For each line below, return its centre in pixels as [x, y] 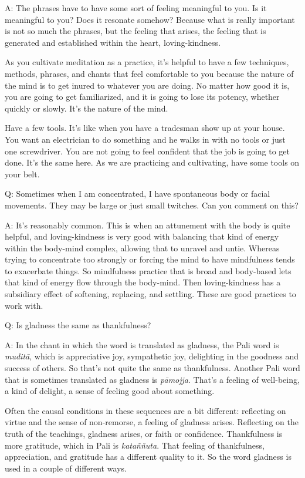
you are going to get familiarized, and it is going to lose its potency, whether [142, 97]
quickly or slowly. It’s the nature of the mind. [87, 108]
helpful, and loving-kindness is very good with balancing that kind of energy [142, 236]
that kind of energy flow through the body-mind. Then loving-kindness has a [143, 282]
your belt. [22, 174]
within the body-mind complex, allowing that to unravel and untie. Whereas [142, 248]
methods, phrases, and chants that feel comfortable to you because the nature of [149, 73]
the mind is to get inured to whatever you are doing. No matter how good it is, [147, 85]
